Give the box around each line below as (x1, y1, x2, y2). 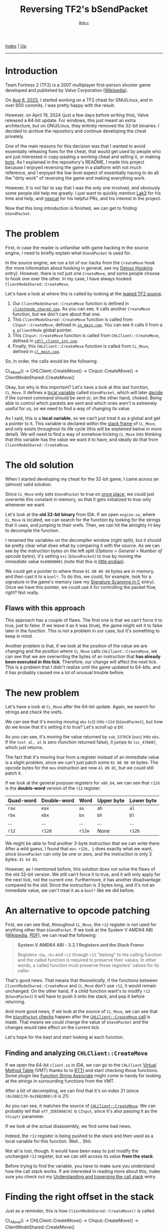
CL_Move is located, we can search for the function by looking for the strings (5, 517, 161, 523)
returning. (5, 999, 26, 1005)
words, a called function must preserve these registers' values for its (17, 962, 159, 969)
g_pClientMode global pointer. (12, 327, 72, 333)
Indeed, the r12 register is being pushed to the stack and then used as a (5, 1133, 153, 1139)
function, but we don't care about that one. (12, 311, 101, 317)
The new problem (5, 687, 79, 698)
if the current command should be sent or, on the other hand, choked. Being (5, 395, 162, 401)
